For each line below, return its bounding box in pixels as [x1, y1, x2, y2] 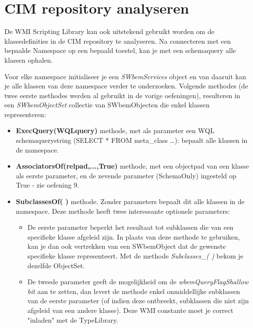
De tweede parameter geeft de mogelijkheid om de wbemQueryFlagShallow [27, 276, 249, 287]
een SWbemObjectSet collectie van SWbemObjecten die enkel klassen [4, 100, 210, 110]
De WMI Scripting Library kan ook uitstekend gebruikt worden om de [4, 26, 215, 36]
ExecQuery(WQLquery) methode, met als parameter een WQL [16, 125, 215, 136]
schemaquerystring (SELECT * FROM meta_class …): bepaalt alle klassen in [16, 135, 248, 145]
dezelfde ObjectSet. [27, 260, 85, 270]
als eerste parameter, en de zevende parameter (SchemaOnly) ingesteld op [16, 170, 236, 180]
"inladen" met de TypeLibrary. [27, 314, 118, 325]
